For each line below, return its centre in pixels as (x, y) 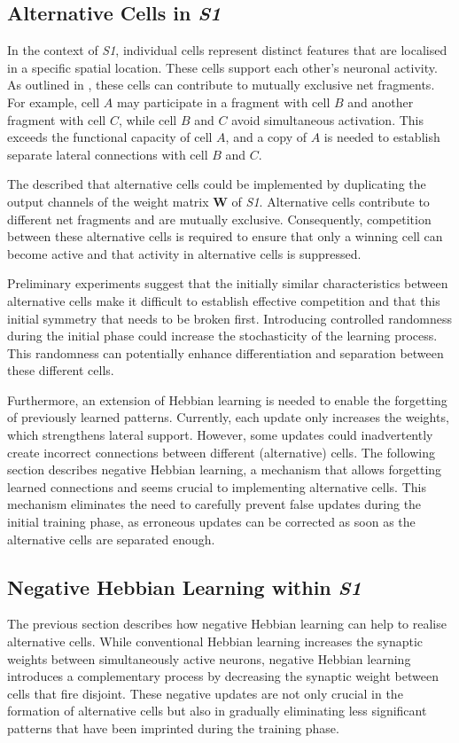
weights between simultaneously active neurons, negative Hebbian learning (209, 658)
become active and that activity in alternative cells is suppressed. (184, 253)
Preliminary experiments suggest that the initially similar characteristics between (228, 283)
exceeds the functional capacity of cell (110, 137)
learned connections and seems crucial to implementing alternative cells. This (217, 486)
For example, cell (54, 102)
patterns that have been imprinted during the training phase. (173, 728)
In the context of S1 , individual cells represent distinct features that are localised (227, 50)
